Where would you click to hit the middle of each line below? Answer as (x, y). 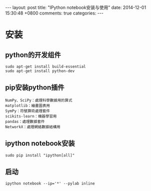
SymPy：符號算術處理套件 (27, 111)
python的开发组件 (33, 55)
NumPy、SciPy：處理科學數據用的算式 (39, 100)
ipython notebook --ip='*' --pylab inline (50, 183)
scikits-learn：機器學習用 (31, 116)
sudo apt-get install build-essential (45, 66)
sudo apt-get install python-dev (40, 71)
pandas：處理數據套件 (25, 121)
